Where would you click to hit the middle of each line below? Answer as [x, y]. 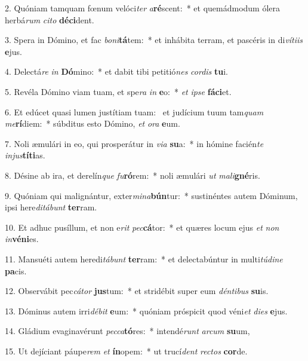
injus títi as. [25, 155]
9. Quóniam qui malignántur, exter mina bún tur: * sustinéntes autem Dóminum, [151, 195]
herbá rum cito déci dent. [50, 19]
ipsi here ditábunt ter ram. [51, 207]
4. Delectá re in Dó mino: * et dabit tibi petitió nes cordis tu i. [117, 71]
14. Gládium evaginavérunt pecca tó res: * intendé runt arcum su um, [127, 331]
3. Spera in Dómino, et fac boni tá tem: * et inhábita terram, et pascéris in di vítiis [154, 40]
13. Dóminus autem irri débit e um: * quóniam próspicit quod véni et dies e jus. [146, 310]
